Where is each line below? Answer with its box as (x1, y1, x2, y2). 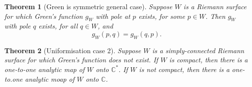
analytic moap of (25, 73, 75, 84)
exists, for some (138, 11, 185, 21)
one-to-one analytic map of (4, 64, 84, 74)
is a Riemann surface (183, 1, 247, 11)
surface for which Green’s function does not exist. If (4, 55, 158, 65)
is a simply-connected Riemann (152, 45, 244, 55)
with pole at (96, 11, 131, 21)
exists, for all (38, 21, 78, 31)
